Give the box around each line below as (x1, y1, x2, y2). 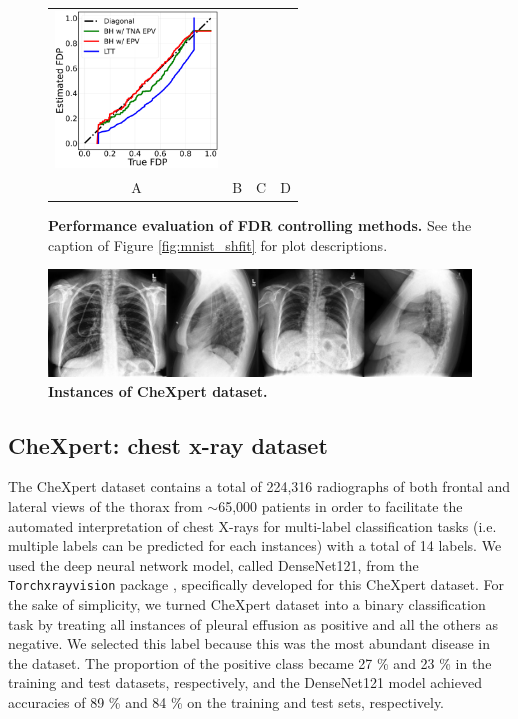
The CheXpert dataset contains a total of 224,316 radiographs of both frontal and (8, 476, 511, 497)
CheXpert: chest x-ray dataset (8, 429, 328, 460)
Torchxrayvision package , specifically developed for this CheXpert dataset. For (8, 574, 505, 595)
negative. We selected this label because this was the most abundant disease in (8, 633, 491, 654)
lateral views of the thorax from (8, 495, 203, 516)
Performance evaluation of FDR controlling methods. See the (48, 215, 472, 236)
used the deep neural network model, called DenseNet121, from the (8, 554, 419, 575)
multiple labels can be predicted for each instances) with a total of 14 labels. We (8, 535, 502, 556)
